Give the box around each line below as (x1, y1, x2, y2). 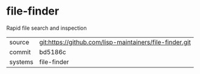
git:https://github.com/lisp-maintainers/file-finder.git (39, 38, 191, 46)
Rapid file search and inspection (6, 24, 87, 32)
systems (9, 58, 33, 66)
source (9, 38, 29, 46)
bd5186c (39, 47, 66, 56)
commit (9, 47, 31, 56)
